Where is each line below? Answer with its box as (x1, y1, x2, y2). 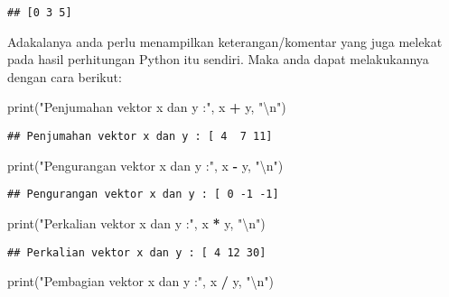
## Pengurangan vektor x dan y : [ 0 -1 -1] (7, 188, 279, 201)
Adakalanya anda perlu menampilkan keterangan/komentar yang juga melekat (7, 32, 443, 51)
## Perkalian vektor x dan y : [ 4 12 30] (7, 246, 267, 259)
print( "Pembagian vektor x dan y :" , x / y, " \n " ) (7, 272, 274, 291)
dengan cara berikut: (7, 67, 122, 86)
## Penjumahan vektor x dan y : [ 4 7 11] (7, 130, 273, 144)
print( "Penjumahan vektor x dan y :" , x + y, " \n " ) (7, 97, 286, 116)
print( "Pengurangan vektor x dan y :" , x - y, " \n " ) (7, 155, 284, 174)
